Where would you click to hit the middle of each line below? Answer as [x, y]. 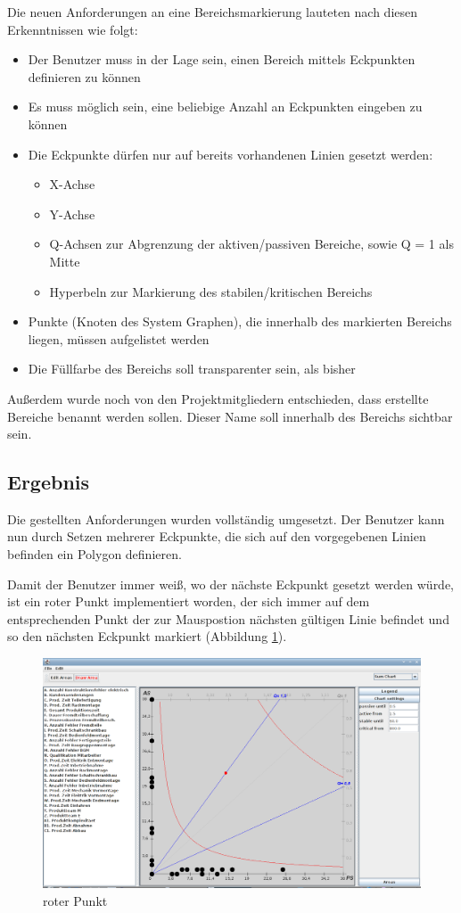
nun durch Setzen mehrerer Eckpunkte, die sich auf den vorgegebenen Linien [217, 536]
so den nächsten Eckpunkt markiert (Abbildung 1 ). [147, 636]
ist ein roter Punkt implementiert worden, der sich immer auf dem [189, 601]
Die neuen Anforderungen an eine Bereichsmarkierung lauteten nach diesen [213, 12]
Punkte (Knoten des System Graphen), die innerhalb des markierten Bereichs [240, 321]
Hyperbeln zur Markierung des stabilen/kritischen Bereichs [211, 291]
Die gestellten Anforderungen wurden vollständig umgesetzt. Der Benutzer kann [226, 518]
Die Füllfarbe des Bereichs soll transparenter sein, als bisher [192, 369]
